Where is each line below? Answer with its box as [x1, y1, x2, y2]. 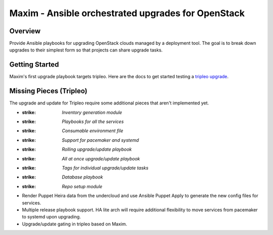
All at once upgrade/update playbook [62, 155, 140, 161]
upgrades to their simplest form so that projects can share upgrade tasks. [9, 47, 163, 53]
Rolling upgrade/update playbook [62, 146, 132, 152]
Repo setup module [62, 183, 103, 189]
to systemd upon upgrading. [22, 214, 81, 220]
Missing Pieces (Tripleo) [9, 87, 88, 95]
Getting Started [9, 61, 59, 69]
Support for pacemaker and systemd [62, 137, 139, 143]
